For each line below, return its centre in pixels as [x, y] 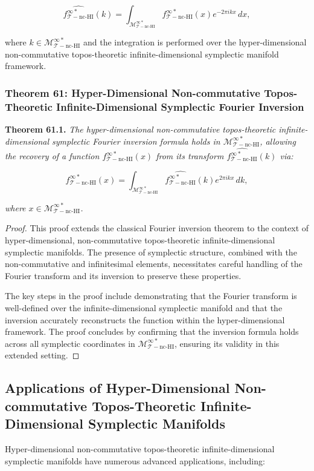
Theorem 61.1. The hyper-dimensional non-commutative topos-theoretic [140, 129]
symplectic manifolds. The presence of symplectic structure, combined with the [151, 252]
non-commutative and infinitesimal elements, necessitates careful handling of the [154, 264]
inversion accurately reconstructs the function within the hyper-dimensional [145, 319]
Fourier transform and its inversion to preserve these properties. [123, 275]
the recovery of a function [52, 156]
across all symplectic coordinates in [70, 343]
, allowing [278, 141]
